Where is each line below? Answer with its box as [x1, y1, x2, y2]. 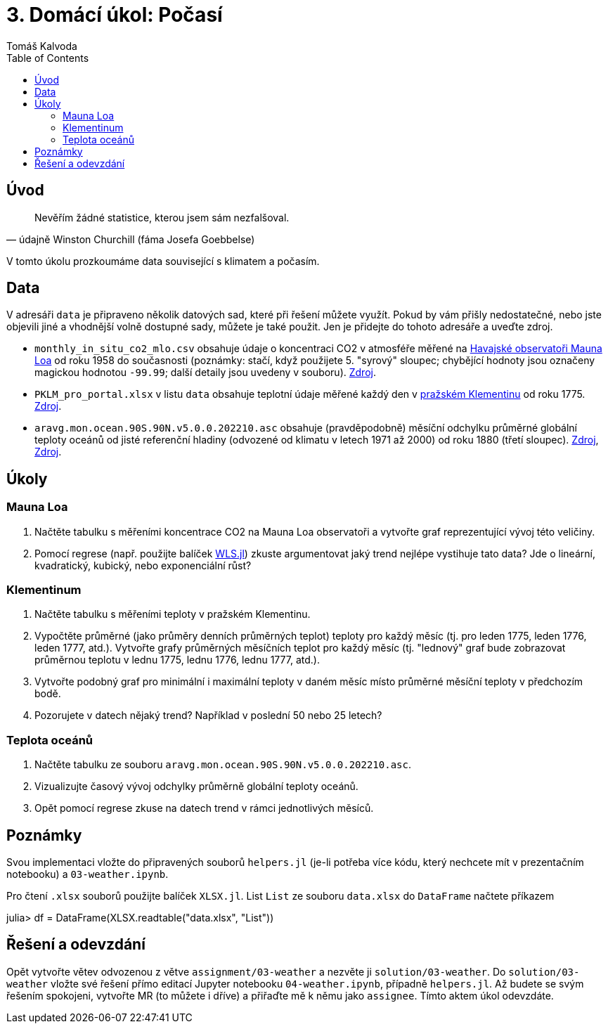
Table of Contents [6, 51, 89, 64]
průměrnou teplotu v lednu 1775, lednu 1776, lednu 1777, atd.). [34, 654, 320, 666]
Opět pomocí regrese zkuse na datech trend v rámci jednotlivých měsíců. [34, 802, 374, 815]
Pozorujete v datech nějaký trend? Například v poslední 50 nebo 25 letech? [34, 709, 382, 722]
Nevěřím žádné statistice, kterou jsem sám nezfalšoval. [34, 211, 290, 224]
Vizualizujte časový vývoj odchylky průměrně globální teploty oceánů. [34, 780, 358, 793]
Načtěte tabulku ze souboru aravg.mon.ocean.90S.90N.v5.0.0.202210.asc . [34, 758, 411, 771]
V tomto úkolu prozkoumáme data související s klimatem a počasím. [6, 254, 320, 267]
